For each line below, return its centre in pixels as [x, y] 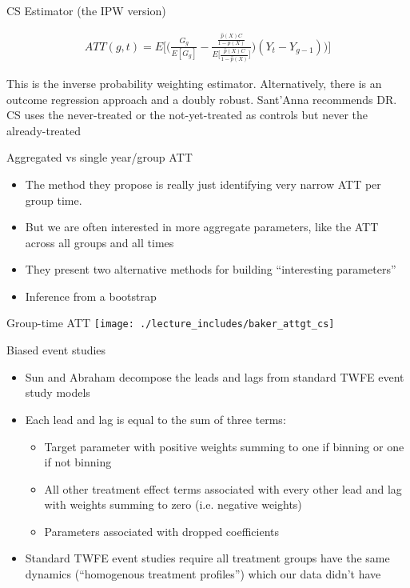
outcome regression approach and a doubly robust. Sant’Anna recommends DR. [202, 99]
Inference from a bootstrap [91, 296]
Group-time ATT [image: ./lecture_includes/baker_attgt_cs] [171, 323]
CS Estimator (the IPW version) [86, 10]
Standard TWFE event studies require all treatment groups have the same [207, 558]
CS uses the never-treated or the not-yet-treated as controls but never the [187, 115]
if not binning [78, 462]
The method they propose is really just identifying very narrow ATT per [203, 184]
